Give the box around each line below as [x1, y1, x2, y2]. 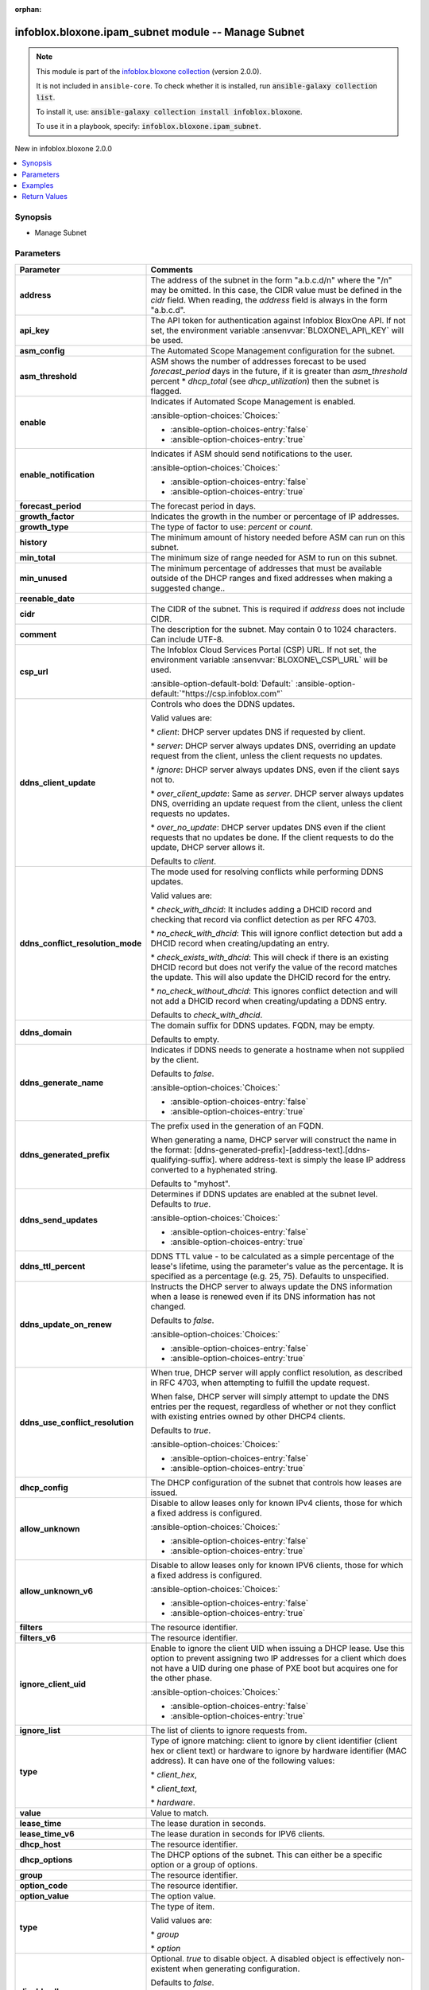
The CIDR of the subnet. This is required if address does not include [150, 603, 405, 615]
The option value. [150, 1890, 216, 1902]
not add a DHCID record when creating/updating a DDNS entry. [150, 995, 387, 1006]
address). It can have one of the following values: [150, 1755, 335, 1766]
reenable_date [19, 593, 75, 604]
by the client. [150, 1054, 199, 1065]
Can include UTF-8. [150, 634, 224, 645]
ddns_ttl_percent [19, 1260, 86, 1271]
